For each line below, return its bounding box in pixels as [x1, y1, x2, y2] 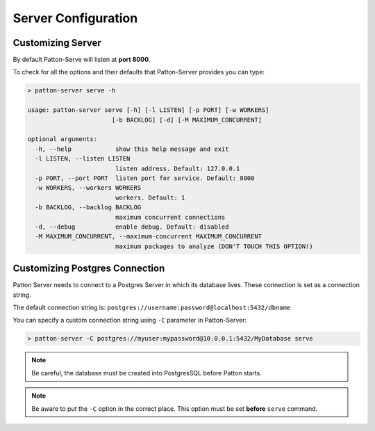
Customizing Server [12, 37, 102, 49]
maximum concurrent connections [115, 213, 226, 221]
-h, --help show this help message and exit [35, 145, 229, 153]
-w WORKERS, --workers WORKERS [35, 184, 142, 192]
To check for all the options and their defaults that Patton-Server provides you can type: [12, 68, 265, 76]
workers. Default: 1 [115, 193, 185, 202]
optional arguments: [27, 136, 97, 143]
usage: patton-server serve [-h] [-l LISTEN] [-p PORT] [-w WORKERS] [27, 106, 269, 114]
